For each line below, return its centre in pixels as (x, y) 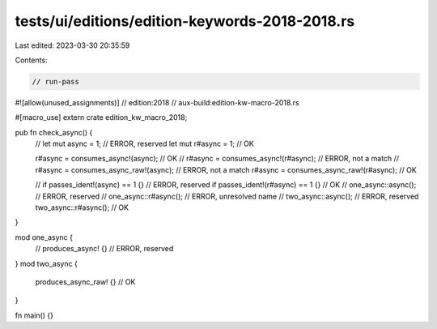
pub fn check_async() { (54, 132)
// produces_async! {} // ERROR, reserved (104, 249)
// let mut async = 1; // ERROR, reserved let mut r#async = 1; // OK (144, 144)
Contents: (31, 60)
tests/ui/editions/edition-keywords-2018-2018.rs (185, 21)
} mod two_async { (47, 263)
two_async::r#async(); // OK (82, 207)
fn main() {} (34, 315)
